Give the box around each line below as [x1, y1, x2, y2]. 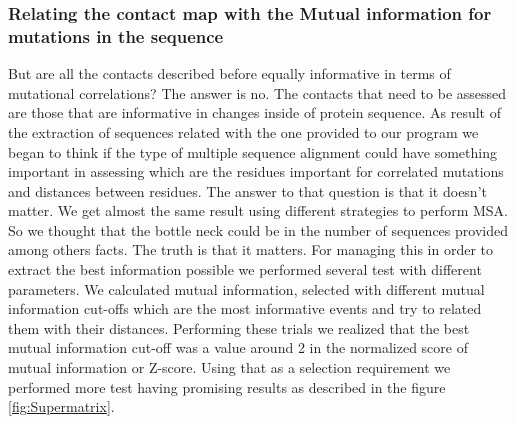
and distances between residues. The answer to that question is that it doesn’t [8, 180, 487, 201]
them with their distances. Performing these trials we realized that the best [8, 317, 470, 338]
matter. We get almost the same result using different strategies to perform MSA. [8, 200, 508, 221]
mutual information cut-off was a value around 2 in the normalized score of [8, 337, 468, 358]
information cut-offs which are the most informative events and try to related [8, 298, 482, 319]
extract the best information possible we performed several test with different [8, 259, 482, 280]
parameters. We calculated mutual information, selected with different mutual [8, 278, 485, 299]
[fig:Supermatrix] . [8, 396, 115, 417]
